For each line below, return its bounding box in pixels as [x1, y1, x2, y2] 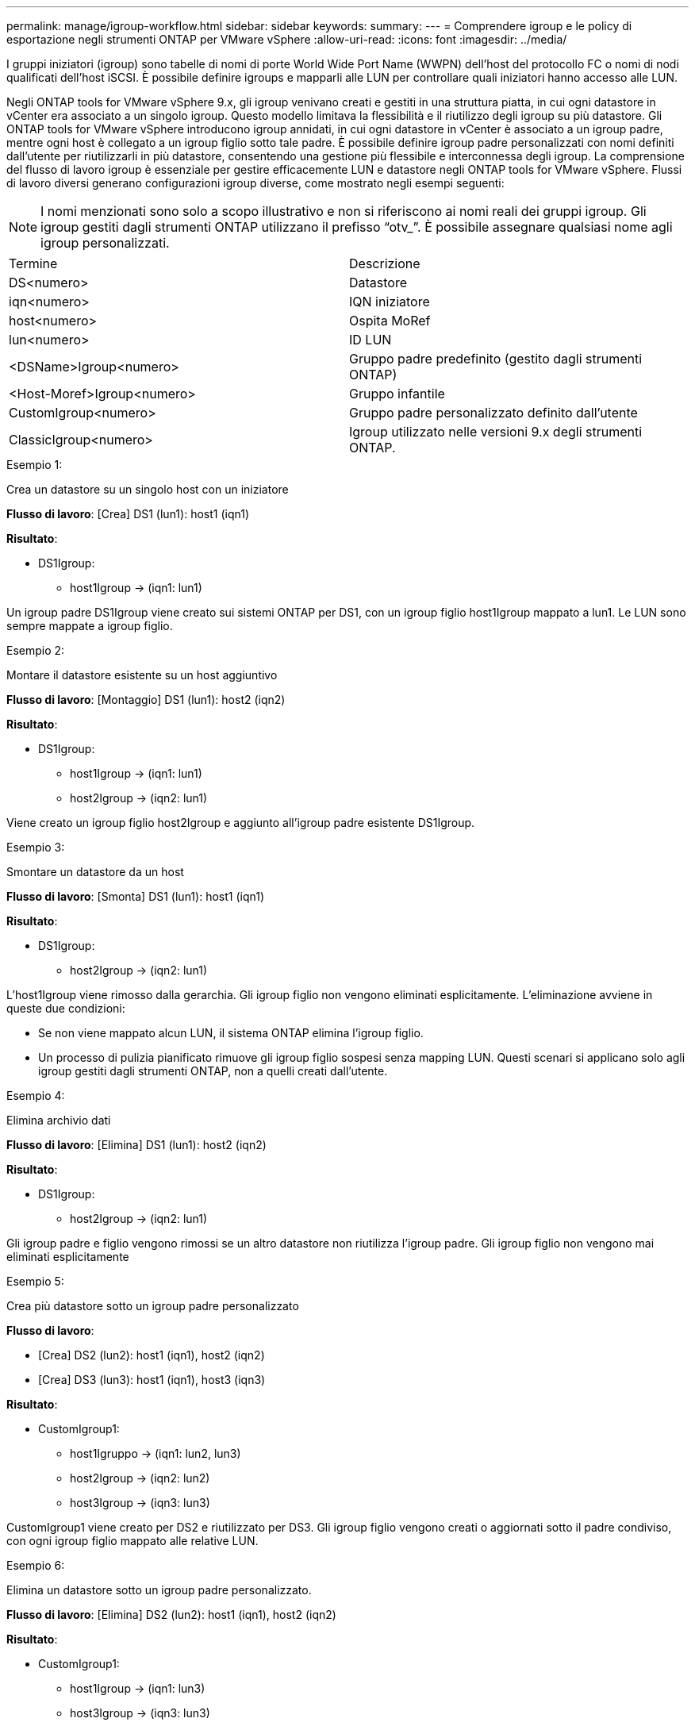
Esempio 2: [6, 644, 65, 657]
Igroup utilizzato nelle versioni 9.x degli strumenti [349, 424, 643, 440]
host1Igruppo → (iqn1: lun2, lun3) [70, 1447, 241, 1460]
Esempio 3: [6, 840, 65, 854]
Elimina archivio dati [6, 1113, 111, 1127]
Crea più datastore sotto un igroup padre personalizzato [6, 1299, 299, 1313]
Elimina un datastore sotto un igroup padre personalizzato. [6, 1583, 312, 1597]
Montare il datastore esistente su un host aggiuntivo [6, 668, 278, 682]
